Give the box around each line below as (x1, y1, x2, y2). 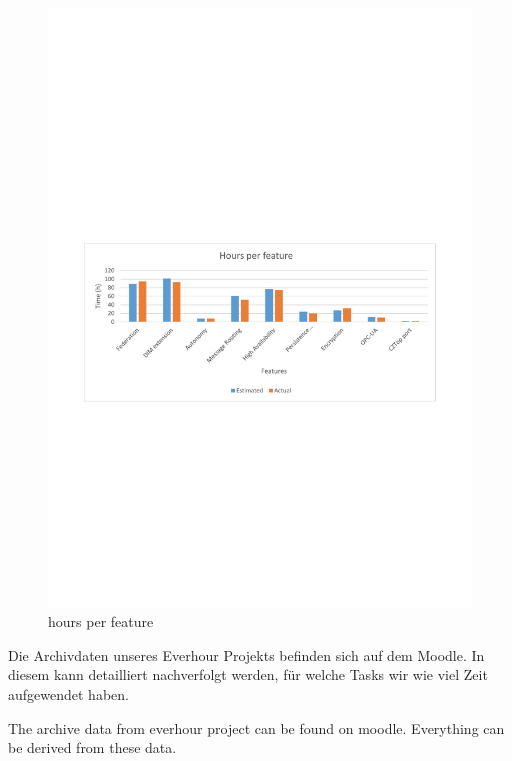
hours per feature (48, 611, 154, 632)
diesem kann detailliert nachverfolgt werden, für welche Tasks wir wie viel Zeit (8, 664, 488, 685)
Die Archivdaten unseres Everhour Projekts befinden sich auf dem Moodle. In (8, 644, 485, 665)
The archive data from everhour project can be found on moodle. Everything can (8, 717, 505, 738)
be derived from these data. (8, 737, 177, 758)
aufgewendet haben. (8, 684, 129, 705)
